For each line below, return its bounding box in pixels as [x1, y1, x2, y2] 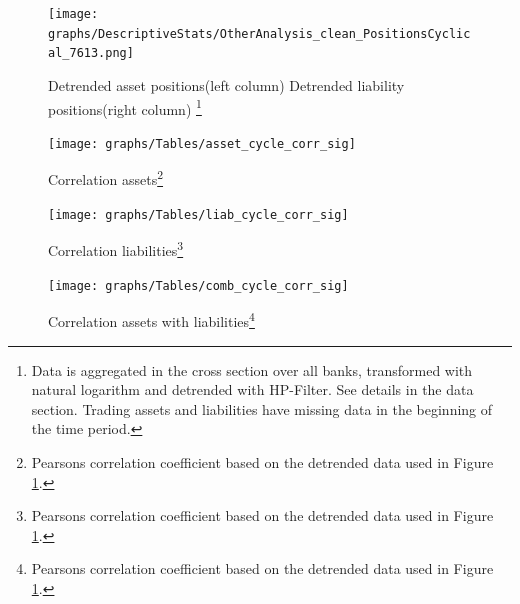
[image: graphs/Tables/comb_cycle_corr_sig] [48, 278, 349, 293]
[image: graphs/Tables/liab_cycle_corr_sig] [48, 207, 349, 222]
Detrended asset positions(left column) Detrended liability [48, 74, 405, 95]
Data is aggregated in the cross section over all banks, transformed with [31, 359, 473, 380]
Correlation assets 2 [48, 166, 164, 190]
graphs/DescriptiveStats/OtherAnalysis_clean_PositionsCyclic [48, 26, 471, 41]
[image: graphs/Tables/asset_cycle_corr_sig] [48, 136, 356, 151]
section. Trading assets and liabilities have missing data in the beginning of [31, 398, 493, 419]
